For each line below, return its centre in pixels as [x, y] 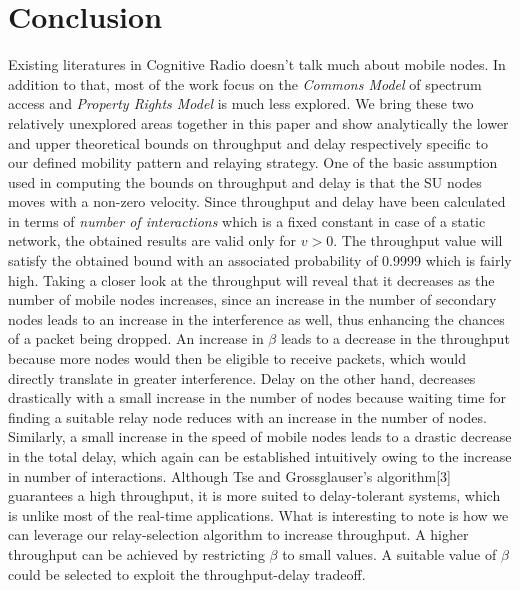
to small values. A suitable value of [389, 553]
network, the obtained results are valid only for [152, 240]
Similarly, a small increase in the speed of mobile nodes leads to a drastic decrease [260, 436]
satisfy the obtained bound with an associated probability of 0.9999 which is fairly [260, 260]
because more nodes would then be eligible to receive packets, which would [237, 358]
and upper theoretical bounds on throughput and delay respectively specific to [248, 142]
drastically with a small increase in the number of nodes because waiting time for [257, 397]
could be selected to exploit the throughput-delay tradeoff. [187, 573]
